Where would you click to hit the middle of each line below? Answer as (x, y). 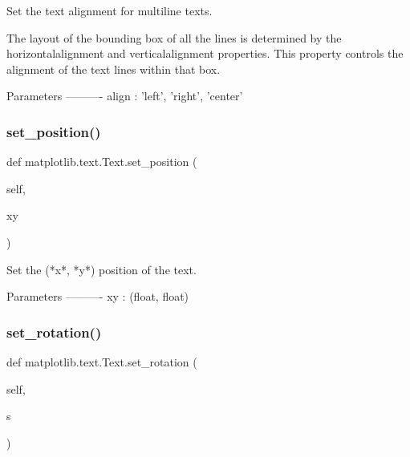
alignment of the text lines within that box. (114, 69)
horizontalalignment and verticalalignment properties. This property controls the (205, 53)
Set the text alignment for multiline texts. (110, 10)
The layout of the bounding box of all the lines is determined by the (174, 37)
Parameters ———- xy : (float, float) (98, 296)
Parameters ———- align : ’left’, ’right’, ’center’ (125, 96)
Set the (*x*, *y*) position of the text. (101, 269)
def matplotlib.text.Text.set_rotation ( (102, 361)
